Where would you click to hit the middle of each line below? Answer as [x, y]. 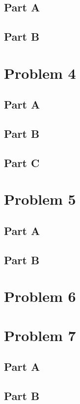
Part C [22, 162]
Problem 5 [40, 199]
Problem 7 [40, 335]
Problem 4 [40, 73]
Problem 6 [40, 296]
